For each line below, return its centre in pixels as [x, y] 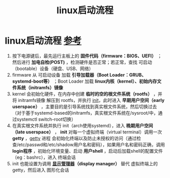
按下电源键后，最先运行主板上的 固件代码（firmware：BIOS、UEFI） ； [87, 56]
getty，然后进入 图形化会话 [40, 170]
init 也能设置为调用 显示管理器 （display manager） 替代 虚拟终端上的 [85, 163]
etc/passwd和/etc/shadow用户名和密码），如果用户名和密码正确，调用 [92, 145]
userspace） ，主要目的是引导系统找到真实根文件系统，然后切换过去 [84, 106]
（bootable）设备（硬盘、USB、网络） [53, 68]
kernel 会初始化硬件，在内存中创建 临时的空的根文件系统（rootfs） [82, 94]
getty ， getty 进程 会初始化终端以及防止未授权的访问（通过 [74, 138]
